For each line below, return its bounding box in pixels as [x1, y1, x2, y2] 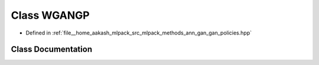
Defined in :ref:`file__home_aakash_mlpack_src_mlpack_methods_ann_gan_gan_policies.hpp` [25, 29, 252, 36]
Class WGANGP [11, 9, 90, 22]
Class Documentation [11, 45, 93, 54]
